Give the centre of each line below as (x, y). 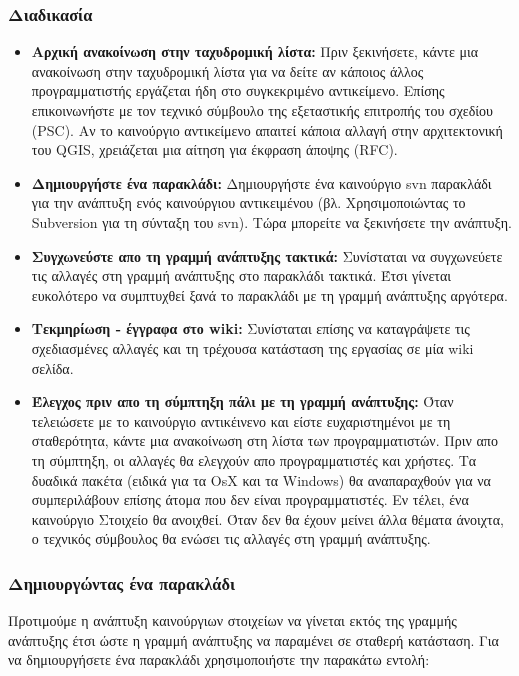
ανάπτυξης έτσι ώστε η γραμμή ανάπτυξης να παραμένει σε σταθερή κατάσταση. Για (253, 639)
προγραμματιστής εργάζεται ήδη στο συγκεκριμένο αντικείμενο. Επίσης (238, 90)
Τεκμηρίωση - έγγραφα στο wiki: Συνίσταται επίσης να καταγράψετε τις (250, 328)
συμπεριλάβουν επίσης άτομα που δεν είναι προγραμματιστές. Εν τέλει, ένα (250, 499)
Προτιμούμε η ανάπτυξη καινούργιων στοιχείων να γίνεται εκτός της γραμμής (232, 620)
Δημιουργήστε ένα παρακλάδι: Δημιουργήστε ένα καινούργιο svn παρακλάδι (261, 182)
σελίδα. (52, 367)
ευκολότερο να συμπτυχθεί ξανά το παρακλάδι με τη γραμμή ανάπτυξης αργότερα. (269, 294)
